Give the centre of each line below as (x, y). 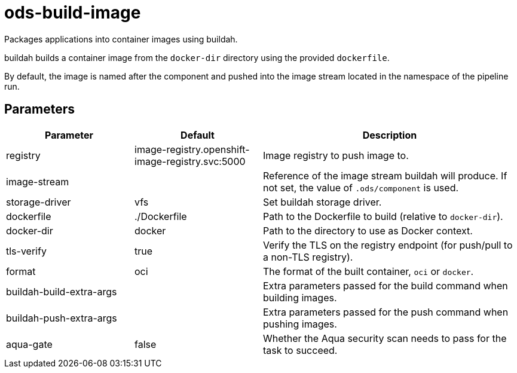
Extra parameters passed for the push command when (386, 312)
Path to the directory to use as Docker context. (368, 230)
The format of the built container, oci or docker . (368, 271)
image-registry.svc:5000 (190, 161)
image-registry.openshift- (192, 149)
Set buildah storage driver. (322, 202)
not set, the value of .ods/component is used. (361, 187)
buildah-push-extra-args (62, 318)
